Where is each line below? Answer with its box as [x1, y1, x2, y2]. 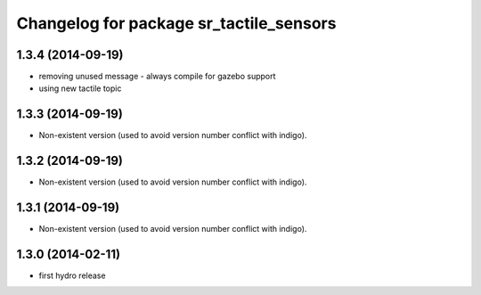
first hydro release [38, 270, 106, 281]
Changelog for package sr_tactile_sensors [16, 13, 337, 33]
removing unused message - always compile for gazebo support [38, 71, 276, 82]
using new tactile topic [38, 83, 122, 94]
